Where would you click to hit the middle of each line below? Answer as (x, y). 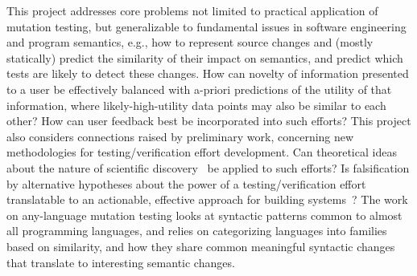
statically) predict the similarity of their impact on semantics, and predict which (205, 57)
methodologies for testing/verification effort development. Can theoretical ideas (202, 152)
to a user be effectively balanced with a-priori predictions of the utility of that (199, 89)
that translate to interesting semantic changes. (121, 262)
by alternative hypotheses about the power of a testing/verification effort (186, 183)
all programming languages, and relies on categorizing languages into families (197, 231)
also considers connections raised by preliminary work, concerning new (180, 136)
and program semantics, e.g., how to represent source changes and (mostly (190, 42)
